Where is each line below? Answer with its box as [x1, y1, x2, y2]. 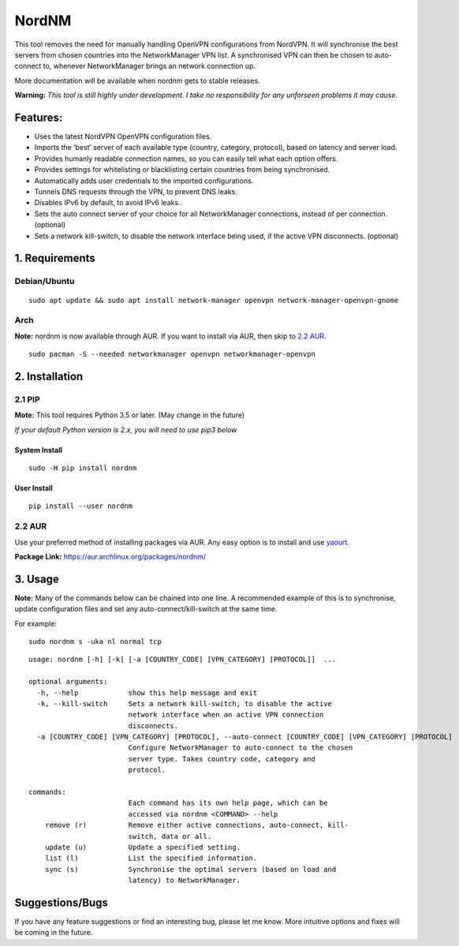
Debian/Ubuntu [14, 276, 75, 287]
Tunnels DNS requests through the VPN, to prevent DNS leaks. [34, 186, 238, 196]
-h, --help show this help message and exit [36, 688, 258, 697]
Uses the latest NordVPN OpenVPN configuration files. [34, 132, 212, 141]
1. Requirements [14, 252, 96, 265]
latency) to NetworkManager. [128, 876, 241, 885]
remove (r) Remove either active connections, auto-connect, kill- [44, 821, 349, 830]
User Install [14, 483, 53, 492]
